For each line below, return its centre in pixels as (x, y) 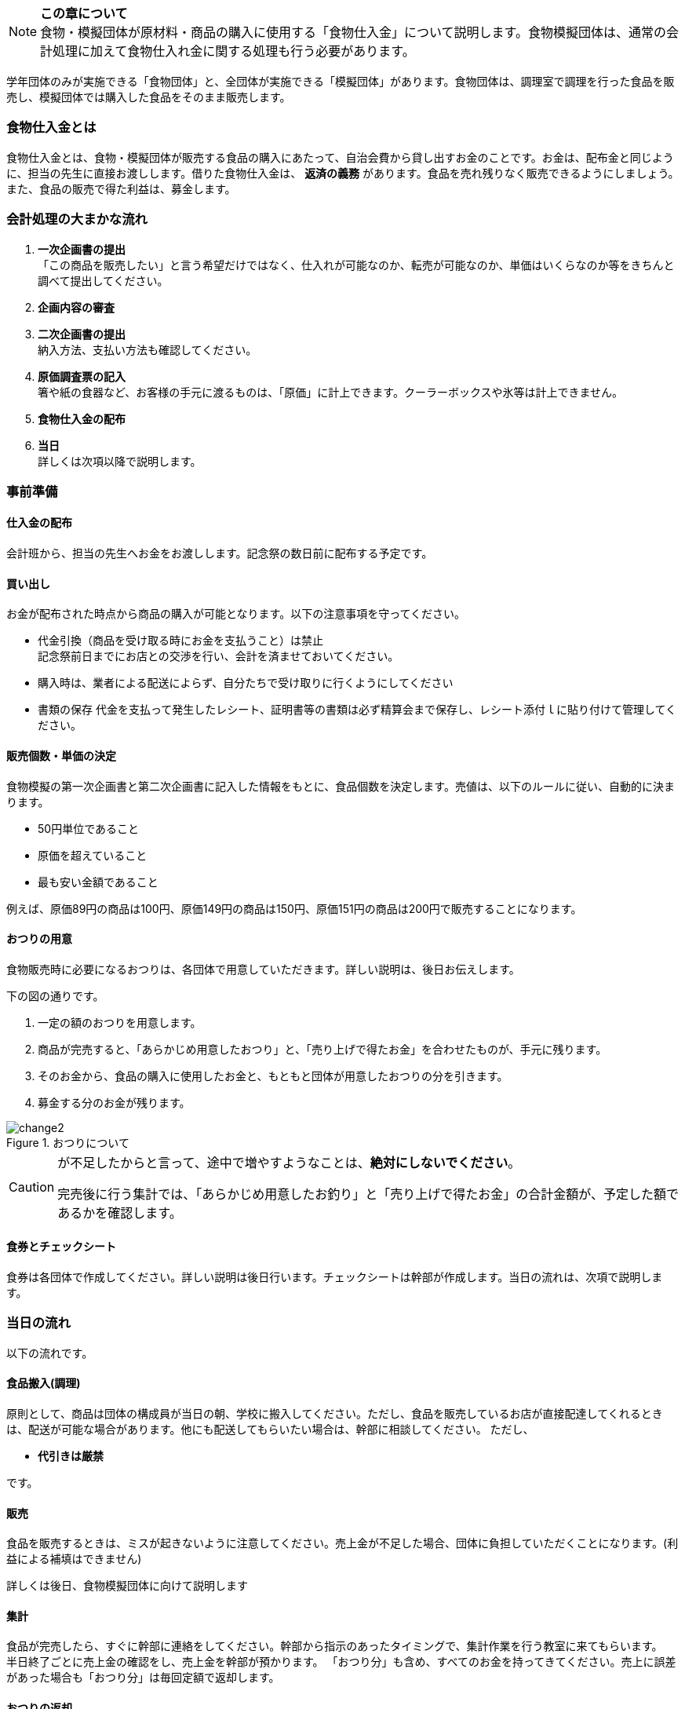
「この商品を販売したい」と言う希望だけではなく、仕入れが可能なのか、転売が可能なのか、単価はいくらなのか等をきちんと (356, 265)
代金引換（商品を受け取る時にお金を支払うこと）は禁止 (180, 641)
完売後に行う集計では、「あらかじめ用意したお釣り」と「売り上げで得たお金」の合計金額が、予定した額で (368, 1194)
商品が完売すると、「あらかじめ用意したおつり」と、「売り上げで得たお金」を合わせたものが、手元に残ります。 (322, 1049)
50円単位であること (88, 828)
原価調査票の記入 (82, 376)
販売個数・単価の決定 (61, 755)
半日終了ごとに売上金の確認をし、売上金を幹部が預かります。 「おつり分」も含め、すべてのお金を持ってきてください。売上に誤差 (341, 1662)
